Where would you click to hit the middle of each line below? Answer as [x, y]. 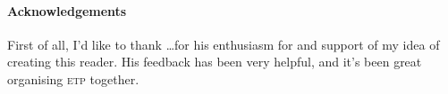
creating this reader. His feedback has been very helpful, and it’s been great [215, 62]
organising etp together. [73, 78]
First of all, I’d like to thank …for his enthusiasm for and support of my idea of [224, 44]
